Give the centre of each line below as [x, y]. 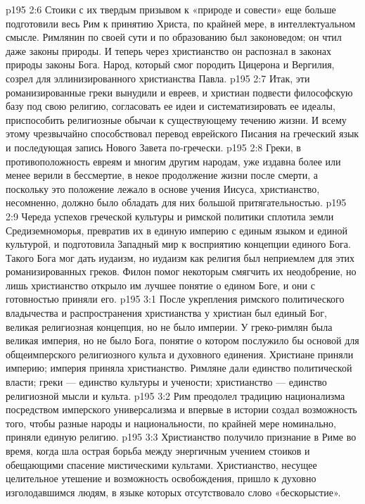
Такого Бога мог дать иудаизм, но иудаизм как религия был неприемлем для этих [180, 257]
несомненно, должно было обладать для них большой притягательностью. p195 [176, 202]
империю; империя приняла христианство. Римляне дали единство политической [179, 368]
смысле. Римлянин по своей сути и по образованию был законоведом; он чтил [174, 37]
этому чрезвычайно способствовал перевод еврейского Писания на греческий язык [182, 133]
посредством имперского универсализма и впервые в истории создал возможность [181, 409]
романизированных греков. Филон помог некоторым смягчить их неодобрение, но [181, 271]
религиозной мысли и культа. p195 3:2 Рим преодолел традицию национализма [175, 395]
